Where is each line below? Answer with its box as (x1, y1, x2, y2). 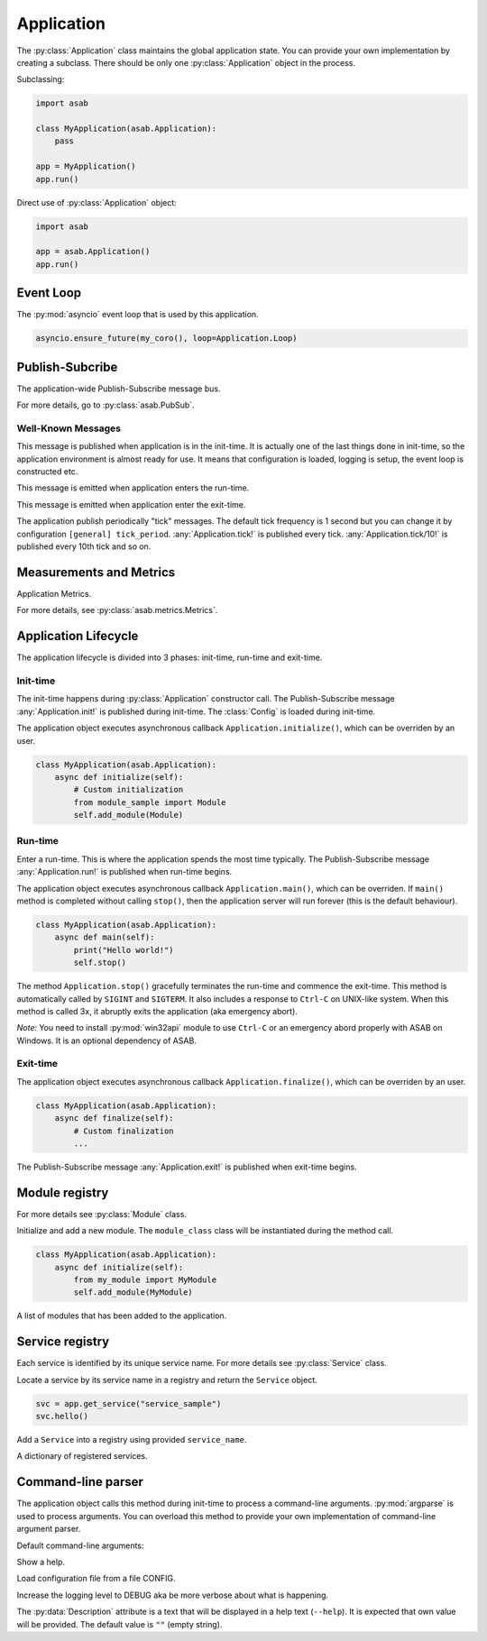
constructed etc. (16, 466, 78, 477)
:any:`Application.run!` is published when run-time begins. (16, 866, 233, 877)
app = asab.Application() (35, 246, 151, 257)
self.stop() (73, 958, 126, 968)
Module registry (16, 1185, 109, 1200)
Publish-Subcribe (16, 359, 118, 374)
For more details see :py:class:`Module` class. (16, 1208, 187, 1219)
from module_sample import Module (73, 797, 226, 807)
